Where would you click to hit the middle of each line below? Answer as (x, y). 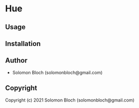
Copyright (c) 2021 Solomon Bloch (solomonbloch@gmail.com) (70, 100)
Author (16, 61)
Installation (23, 43)
